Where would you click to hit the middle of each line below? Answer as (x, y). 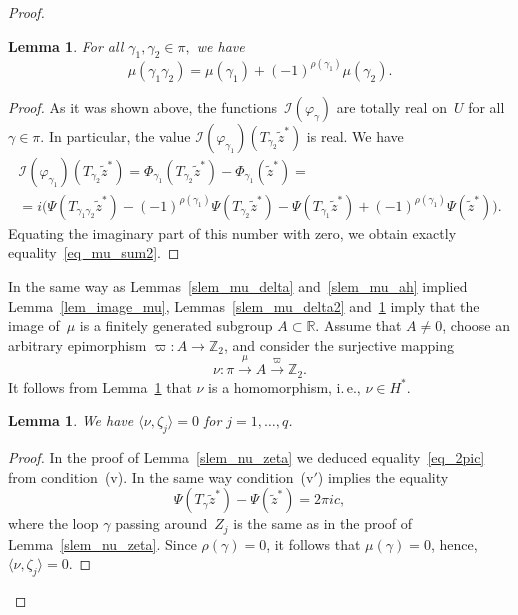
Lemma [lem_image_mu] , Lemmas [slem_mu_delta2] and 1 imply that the (244, 305)
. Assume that (358, 325)
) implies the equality (383, 476)
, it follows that (313, 543)
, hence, (454, 543)
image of (34, 325)
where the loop (53, 523)
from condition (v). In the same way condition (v (161, 476)
